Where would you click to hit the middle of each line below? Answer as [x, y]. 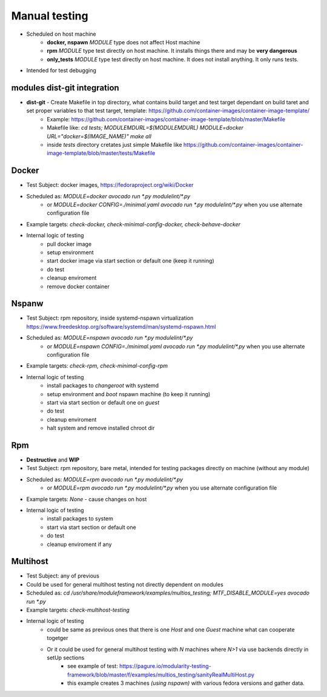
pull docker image [69, 244]
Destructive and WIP [53, 460]
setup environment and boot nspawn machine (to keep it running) [129, 394]
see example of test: [93, 666]
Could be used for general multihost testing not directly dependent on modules [125, 584]
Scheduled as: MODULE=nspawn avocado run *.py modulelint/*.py [110, 338]
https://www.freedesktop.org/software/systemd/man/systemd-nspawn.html [121, 326]
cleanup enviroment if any [79, 544]
